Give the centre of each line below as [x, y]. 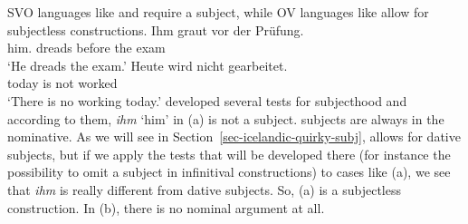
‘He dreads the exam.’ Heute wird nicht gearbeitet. [148, 65]
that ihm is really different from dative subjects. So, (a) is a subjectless [204, 189]
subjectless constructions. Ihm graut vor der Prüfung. [156, 29]
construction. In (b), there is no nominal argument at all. [166, 207]
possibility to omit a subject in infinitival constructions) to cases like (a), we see [229, 172]
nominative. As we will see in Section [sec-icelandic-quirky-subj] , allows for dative [234, 136]
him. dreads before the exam [86, 48]
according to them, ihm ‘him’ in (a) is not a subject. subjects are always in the [226, 118]
